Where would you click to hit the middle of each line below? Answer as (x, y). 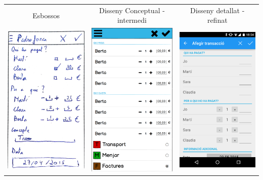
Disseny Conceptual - (132, 10)
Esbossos (46, 15)
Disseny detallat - (217, 10)
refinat (217, 20)
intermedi (132, 20)
